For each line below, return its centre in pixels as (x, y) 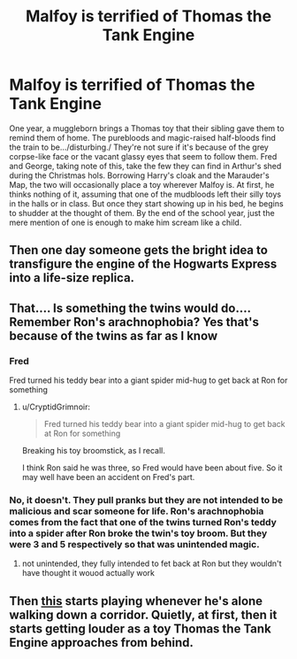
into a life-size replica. (72, 278)
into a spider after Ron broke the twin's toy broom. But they (138, 533)
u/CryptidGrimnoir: (56, 407)
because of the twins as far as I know (114, 335)
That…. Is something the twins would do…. (130, 308)
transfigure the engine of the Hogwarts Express (143, 264)
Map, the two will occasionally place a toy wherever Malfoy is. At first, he (142, 184)
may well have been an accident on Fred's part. (108, 477)
